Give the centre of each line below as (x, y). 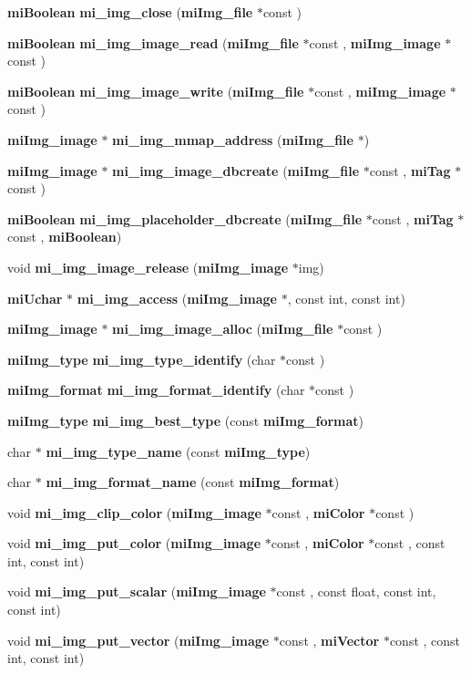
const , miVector (329, 640)
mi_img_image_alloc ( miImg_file (223, 329)
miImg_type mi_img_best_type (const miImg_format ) (186, 420)
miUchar (35, 298)
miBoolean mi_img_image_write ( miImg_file (156, 91)
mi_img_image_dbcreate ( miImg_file (236, 170)
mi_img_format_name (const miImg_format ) (193, 482)
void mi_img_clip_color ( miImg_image (134, 512)
